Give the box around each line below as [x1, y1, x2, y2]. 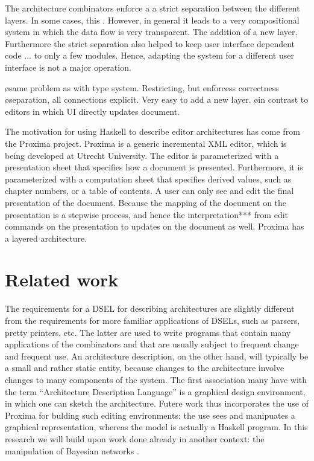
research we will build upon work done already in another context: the [5, 432, 265, 445]
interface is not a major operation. [5, 60, 131, 73]
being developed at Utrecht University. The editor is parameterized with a [5, 149, 279, 161]
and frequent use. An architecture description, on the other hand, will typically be [5, 349, 309, 362]
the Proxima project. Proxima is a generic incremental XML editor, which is [5, 137, 287, 149]
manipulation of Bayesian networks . [5, 444, 139, 457]
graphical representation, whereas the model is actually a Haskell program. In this [5, 421, 308, 433]
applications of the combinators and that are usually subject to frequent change [5, 338, 299, 350]
